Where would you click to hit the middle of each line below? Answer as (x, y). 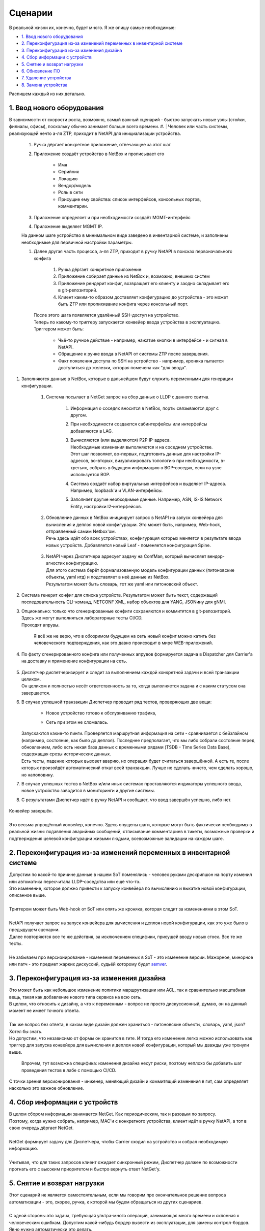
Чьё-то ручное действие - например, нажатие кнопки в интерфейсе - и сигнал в (143, 340)
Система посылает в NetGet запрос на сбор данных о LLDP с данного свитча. (128, 397)
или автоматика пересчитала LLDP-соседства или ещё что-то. (75, 881)
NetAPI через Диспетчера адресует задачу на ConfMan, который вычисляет (126, 556)
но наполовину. (38, 775)
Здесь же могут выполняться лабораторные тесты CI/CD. (82, 618)
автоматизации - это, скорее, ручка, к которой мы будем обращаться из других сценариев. (106, 1202)
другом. (79, 415)
